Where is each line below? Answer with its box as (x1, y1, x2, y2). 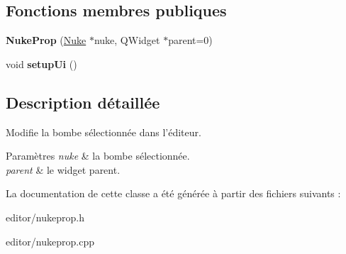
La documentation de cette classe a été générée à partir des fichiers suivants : (6, 186, 341, 201)
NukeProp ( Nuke (6, 33, 86, 48)
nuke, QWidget (94, 33, 160, 48)
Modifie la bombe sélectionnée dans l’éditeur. (6, 124, 201, 139)
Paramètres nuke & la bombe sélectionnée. (6, 148, 190, 163)
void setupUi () (6, 56, 77, 71)
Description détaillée (6, 91, 160, 113)
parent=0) (168, 33, 213, 48)
